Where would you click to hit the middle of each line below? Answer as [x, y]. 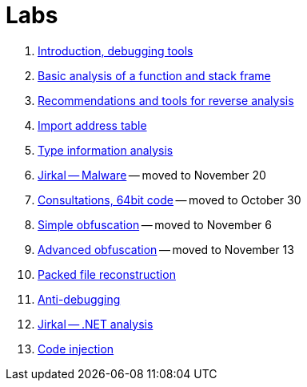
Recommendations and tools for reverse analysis [166, 100]
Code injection [76, 349]
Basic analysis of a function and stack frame [154, 75]
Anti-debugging [79, 299]
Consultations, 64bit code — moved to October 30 [169, 200]
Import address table [92, 125]
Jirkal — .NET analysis [96, 324]
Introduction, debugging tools [116, 50]
